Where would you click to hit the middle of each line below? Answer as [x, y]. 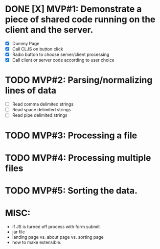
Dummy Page [26, 43]
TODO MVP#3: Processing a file [71, 135]
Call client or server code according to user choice [63, 60]
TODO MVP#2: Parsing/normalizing [79, 80]
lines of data [31, 90]
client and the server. [49, 30]
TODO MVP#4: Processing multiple [78, 158]
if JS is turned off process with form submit [56, 226]
